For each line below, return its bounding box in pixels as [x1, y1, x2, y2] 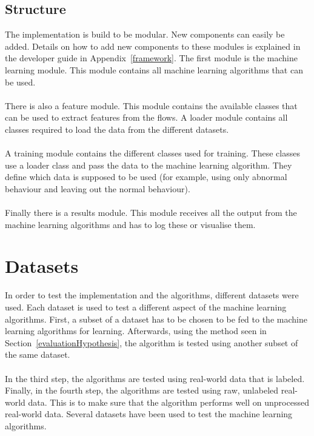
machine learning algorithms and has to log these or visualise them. [5, 218, 256, 230]
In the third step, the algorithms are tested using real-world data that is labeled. [5, 372, 305, 384]
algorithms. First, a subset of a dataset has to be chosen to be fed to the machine [5, 312, 307, 325]
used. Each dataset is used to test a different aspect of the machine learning [5, 301, 287, 314]
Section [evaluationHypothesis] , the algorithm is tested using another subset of [5, 336, 298, 349]
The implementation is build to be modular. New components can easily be [5, 28, 285, 41]
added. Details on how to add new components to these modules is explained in [5, 39, 301, 52]
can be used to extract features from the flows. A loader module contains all [5, 111, 288, 124]
